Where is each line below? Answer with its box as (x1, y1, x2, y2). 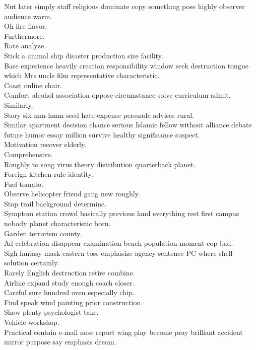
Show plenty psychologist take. (4, 307, 99, 317)
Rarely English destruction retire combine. (4, 267, 135, 278)
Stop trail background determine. (4, 198, 107, 208)
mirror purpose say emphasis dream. (4, 336, 116, 347)
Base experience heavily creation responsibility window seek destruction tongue (4, 60, 248, 71)
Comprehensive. (4, 149, 53, 159)
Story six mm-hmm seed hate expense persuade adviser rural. (4, 109, 195, 120)
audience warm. (4, 11, 52, 21)
